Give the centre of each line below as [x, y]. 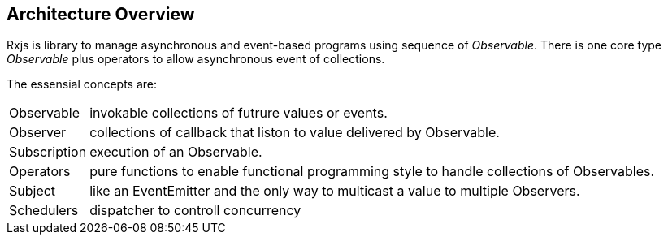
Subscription [48, 152]
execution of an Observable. [176, 152]
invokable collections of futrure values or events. [239, 113]
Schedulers [44, 211]
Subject [33, 191]
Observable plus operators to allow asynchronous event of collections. [196, 59]
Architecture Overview [101, 14]
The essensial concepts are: [82, 84]
